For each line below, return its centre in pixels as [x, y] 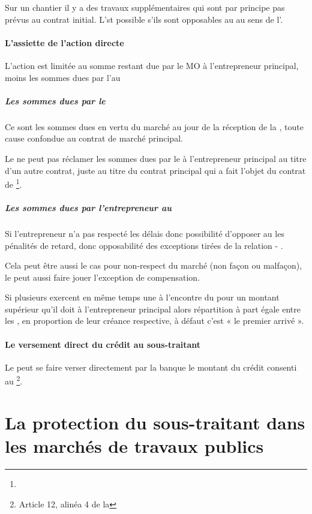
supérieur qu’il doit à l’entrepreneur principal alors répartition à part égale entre [153, 309]
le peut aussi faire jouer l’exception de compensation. [103, 277]
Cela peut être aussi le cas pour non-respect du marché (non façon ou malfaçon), [154, 265]
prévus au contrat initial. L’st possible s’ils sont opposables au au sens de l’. [144, 19]
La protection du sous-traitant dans [155, 422]
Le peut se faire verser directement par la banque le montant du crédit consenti [151, 367]
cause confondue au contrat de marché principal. [94, 138]
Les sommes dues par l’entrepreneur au [88, 207]
